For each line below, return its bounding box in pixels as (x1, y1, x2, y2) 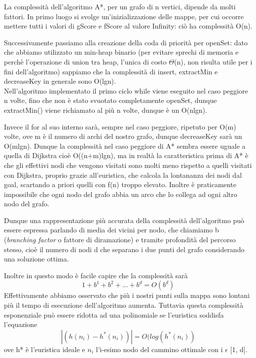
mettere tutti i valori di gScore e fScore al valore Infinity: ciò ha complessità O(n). (4, 21, 253, 31)
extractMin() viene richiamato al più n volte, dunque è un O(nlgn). (4, 104, 207, 115)
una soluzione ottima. (4, 254, 69, 264)
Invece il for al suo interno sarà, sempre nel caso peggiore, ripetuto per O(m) (4, 121, 236, 131)
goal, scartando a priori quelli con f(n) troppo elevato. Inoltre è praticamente (4, 179, 236, 190)
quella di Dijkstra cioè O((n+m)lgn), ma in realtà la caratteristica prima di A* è (4, 150, 249, 161)
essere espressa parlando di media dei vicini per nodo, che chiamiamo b (4, 225, 219, 235)
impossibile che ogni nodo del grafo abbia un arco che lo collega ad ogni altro (4, 189, 237, 199)
